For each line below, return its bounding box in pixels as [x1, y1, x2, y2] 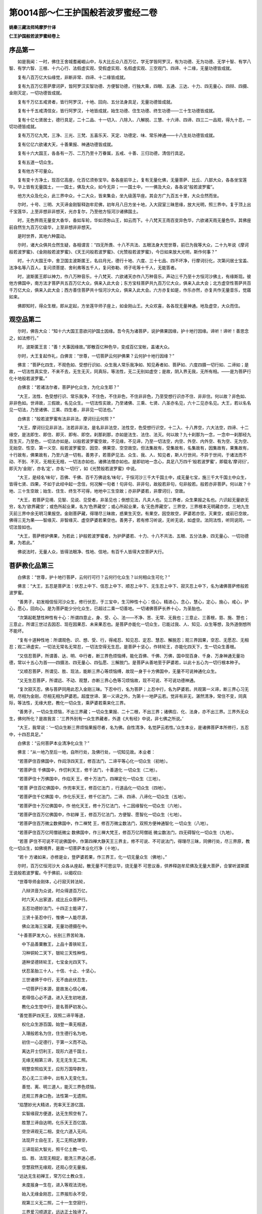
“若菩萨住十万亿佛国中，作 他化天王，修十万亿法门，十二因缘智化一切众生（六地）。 [17, 803, 184, 809]
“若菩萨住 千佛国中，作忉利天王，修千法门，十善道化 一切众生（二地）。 [17, 767, 160, 773]
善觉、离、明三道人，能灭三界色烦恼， [21, 1084, 98, 1090]
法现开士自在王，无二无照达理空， [21, 1137, 90, 1143]
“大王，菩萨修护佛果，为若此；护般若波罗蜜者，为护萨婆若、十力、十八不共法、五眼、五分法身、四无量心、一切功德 [17, 533, 249, 539]
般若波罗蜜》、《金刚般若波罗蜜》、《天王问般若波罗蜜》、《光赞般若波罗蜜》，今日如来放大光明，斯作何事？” [9, 249, 217, 254]
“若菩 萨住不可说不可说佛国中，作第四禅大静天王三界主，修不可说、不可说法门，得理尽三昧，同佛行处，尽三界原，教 [17, 838, 250, 844]
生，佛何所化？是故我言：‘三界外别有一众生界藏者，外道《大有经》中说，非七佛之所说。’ [9, 715, 184, 721]
